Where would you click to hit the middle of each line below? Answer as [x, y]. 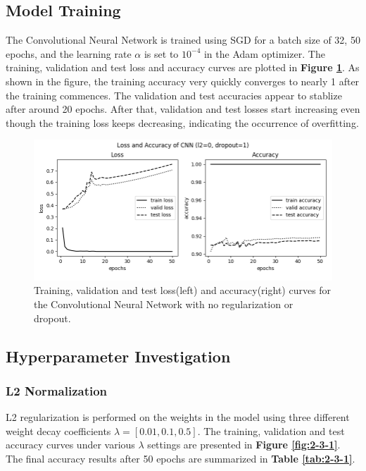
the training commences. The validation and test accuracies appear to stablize [174, 95]
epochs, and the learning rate [69, 53]
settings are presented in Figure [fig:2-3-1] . [244, 445]
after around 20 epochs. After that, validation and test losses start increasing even [183, 109]
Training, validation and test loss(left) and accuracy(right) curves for [183, 290]
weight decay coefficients [58, 430]
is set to [161, 53]
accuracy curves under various [70, 445]
